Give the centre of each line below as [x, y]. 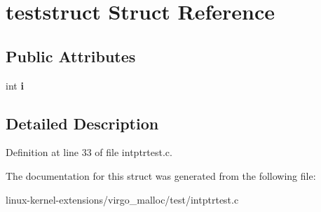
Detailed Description [82, 123]
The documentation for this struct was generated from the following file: [161, 175]
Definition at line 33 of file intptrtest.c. [89, 152]
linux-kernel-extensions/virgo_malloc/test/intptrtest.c [122, 199]
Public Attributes [71, 56]
